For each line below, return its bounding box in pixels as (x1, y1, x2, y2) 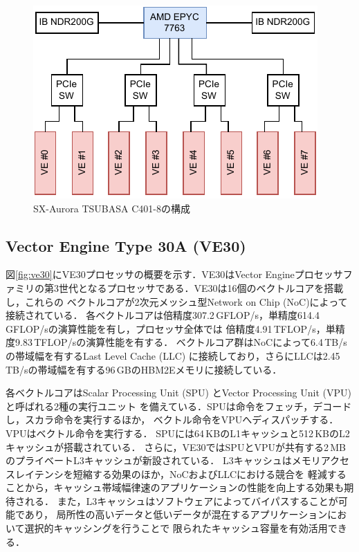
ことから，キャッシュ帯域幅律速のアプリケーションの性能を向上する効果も (6, 480, 344, 495)
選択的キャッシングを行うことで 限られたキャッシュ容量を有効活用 (24, 521, 328, 535)
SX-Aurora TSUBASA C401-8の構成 (33, 201, 190, 215)
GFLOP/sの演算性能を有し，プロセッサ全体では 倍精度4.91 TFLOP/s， (6, 321, 326, 335)
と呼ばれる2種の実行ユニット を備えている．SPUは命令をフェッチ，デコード (6, 398, 352, 413)
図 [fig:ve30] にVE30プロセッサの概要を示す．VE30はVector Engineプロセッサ (6, 267, 343, 282)
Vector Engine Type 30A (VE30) (6, 234, 246, 256)
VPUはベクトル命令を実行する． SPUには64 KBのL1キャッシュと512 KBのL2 (6, 425, 350, 440)
